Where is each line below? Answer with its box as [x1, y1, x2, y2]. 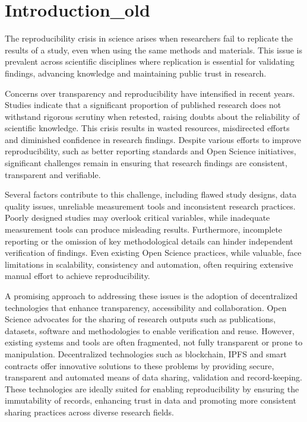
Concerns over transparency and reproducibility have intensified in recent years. [5, 87, 295, 99]
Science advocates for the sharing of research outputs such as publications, [5, 313, 276, 325]
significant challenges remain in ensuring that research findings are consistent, [5, 157, 287, 169]
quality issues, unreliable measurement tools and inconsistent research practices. [5, 199, 296, 212]
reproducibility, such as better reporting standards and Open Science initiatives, [5, 145, 296, 157]
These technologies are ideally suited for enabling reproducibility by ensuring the [5, 382, 299, 395]
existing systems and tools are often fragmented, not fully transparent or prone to [5, 336, 303, 348]
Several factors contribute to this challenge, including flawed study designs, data [5, 188, 297, 201]
